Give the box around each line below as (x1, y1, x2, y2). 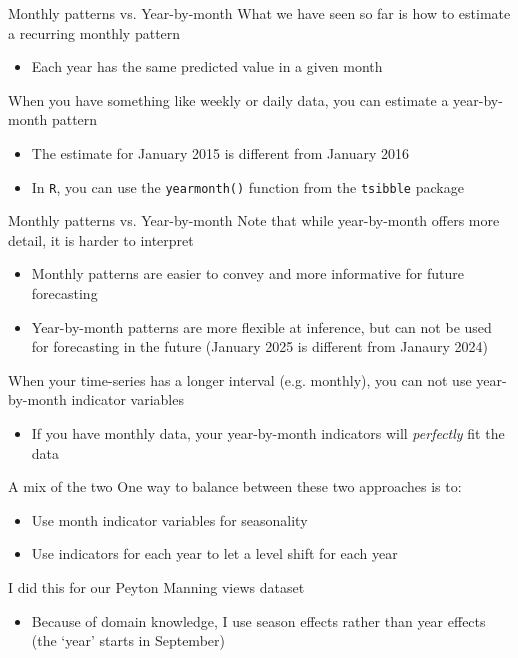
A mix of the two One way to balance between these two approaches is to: (8, 476, 462, 497)
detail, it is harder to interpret (8, 229, 194, 250)
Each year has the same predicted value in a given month (31, 56, 383, 77)
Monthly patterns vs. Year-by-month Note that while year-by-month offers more (8, 210, 500, 231)
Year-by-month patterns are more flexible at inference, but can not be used (31, 316, 492, 337)
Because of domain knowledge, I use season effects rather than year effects (31, 610, 486, 631)
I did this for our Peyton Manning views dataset (8, 576, 305, 597)
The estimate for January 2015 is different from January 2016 (31, 142, 409, 163)
